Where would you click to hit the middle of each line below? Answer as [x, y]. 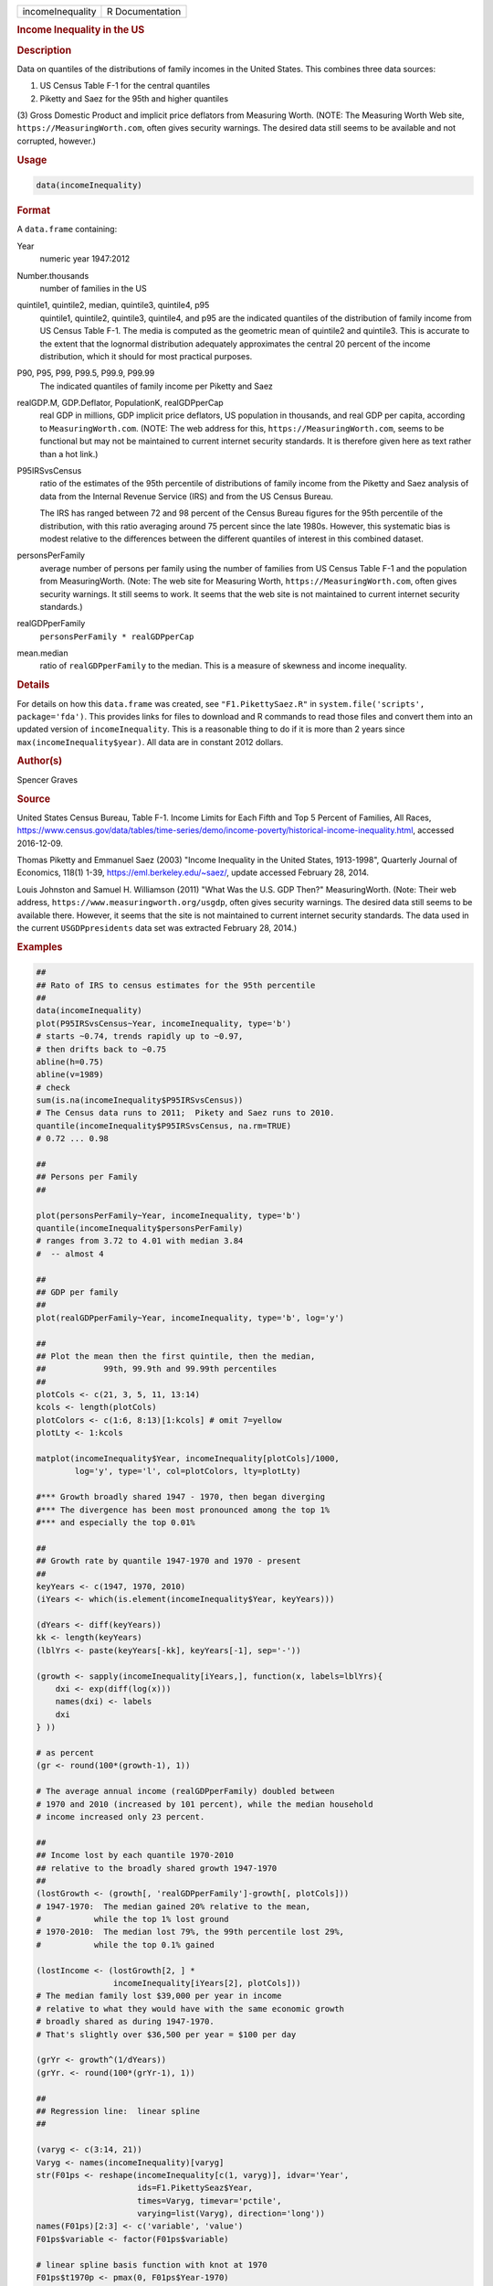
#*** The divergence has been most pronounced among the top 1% [183, 1510]
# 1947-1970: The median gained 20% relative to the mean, [173, 1906]
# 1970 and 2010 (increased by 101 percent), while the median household [205, 1804]
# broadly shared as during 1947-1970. [125, 2022]
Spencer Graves [47, 780]
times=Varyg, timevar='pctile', [210, 2201]
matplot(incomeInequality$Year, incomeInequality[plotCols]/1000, [188, 1459]
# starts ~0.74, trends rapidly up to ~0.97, [140, 1036]
